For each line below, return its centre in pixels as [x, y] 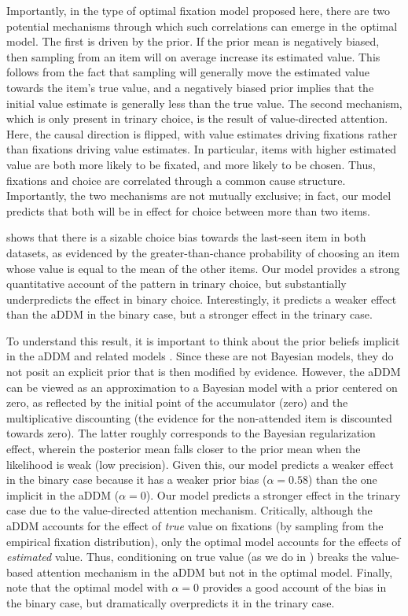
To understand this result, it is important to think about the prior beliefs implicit [203, 340]
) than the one [342, 480]
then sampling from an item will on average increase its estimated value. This [193, 56]
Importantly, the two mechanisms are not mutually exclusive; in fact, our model [199, 195]
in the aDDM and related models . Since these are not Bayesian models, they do [200, 356]
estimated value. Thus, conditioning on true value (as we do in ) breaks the [187, 557]
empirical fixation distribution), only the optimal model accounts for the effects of [204, 541]
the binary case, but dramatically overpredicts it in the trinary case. [171, 602]
